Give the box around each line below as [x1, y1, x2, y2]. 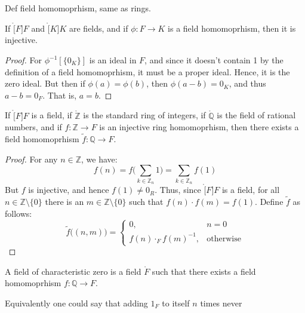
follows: [5, 207, 32, 219]
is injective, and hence [28, 183, 109, 196]
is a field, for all [221, 183, 280, 196]
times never [200, 296, 242, 309]
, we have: [81, 152, 118, 165]
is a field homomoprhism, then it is [168, 22, 296, 34]
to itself [162, 296, 190, 309]
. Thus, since [155, 183, 201, 196]
